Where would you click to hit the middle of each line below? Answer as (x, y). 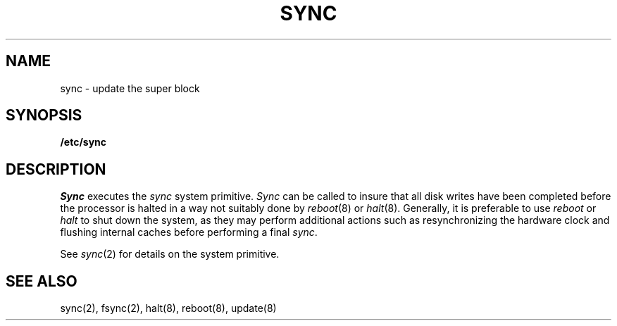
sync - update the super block (130, 88)
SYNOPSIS (44, 115)
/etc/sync (83, 142)
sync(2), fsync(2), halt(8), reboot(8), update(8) (168, 308)
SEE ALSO (42, 281)
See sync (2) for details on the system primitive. (170, 254)
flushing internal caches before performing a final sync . (189, 232)
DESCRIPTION (56, 169)
